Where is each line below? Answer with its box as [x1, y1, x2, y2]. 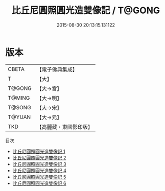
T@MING [8, 94, 30, 101]
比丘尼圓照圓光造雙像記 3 [12, 161, 66, 167]
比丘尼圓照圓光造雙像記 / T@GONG [11, 5, 160, 16]
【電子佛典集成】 [36, 66, 78, 73]
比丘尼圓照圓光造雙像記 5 [12, 174, 66, 180]
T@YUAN [8, 113, 31, 121]
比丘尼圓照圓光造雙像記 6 [12, 180, 66, 186]
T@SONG [8, 104, 32, 111]
